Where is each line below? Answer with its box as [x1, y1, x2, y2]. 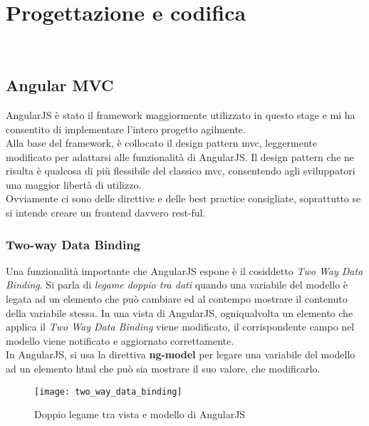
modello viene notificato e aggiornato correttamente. [6, 333, 234, 348]
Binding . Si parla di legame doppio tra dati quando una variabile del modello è [6, 277, 348, 292]
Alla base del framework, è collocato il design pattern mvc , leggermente [6, 135, 318, 150]
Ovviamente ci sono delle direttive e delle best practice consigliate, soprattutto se [6, 191, 361, 206]
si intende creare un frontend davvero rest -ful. [6, 205, 206, 220]
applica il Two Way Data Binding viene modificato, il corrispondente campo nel [6, 319, 355, 334]
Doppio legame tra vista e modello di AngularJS [34, 407, 246, 422]
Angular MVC [6, 74, 114, 96]
